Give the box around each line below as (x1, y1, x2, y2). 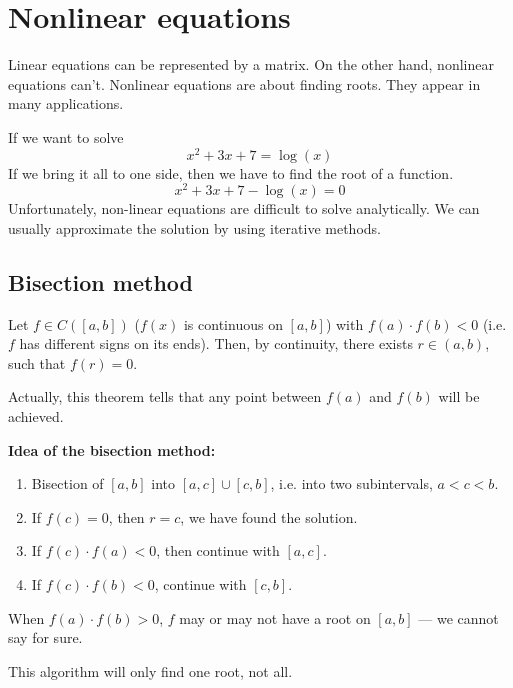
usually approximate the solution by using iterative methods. (8, 217, 381, 238)
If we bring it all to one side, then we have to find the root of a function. (8, 162, 454, 183)
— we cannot (418, 607, 499, 628)
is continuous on (183, 313, 283, 334)
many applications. (8, 93, 124, 114)
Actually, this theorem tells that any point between (8, 386, 322, 407)
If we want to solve (8, 126, 124, 147)
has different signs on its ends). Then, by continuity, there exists (19, 333, 413, 354)
